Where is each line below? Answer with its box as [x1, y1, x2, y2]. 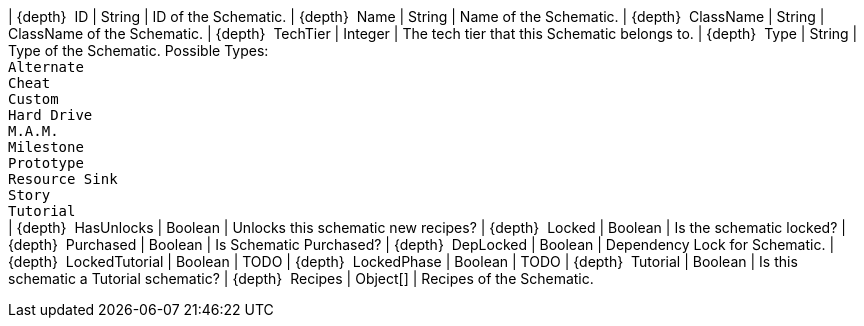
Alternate [8, 59, 84, 75]
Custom [8, 91, 59, 107]
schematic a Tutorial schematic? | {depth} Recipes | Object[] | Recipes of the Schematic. [8, 270, 594, 287]
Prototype [8, 155, 84, 171]
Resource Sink [8, 171, 118, 187]
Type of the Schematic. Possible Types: [8, 42, 269, 59]
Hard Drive [8, 107, 93, 123]
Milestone [8, 139, 84, 155]
